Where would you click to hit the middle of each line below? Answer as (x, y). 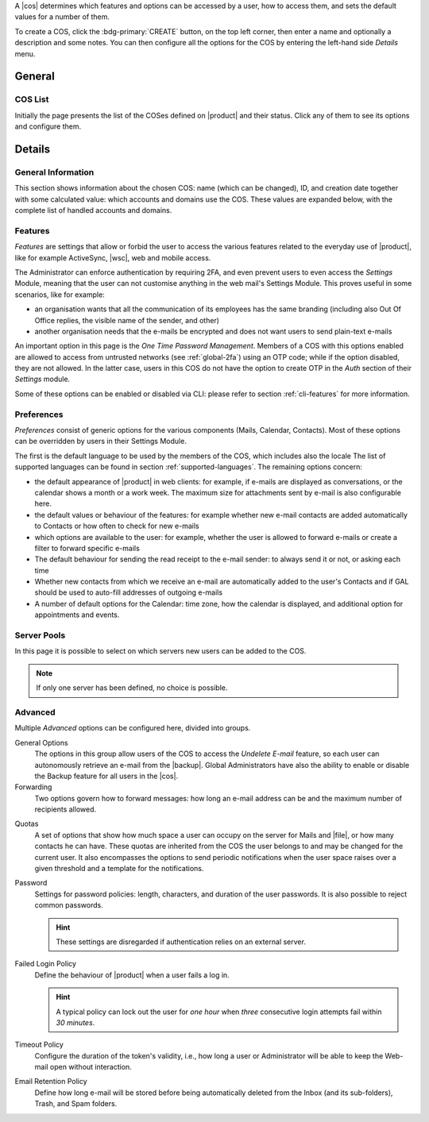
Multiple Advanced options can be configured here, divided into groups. (133, 728)
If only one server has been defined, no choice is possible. (132, 688)
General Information (54, 172)
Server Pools (40, 635)
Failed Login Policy (46, 964)
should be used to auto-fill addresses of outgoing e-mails (128, 592)
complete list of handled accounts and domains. (93, 210)
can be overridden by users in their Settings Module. (100, 441)
